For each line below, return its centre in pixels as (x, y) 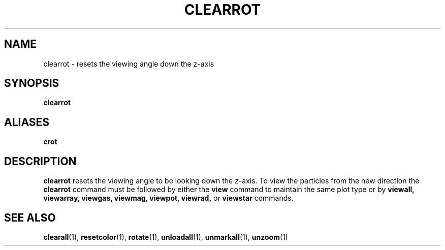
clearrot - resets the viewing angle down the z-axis (129, 64)
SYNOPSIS (32, 83)
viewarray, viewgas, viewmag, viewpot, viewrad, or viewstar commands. (168, 198)
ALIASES (27, 122)
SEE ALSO (30, 217)
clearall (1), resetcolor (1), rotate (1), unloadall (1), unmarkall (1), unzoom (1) (166, 237)
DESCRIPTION (40, 161)
